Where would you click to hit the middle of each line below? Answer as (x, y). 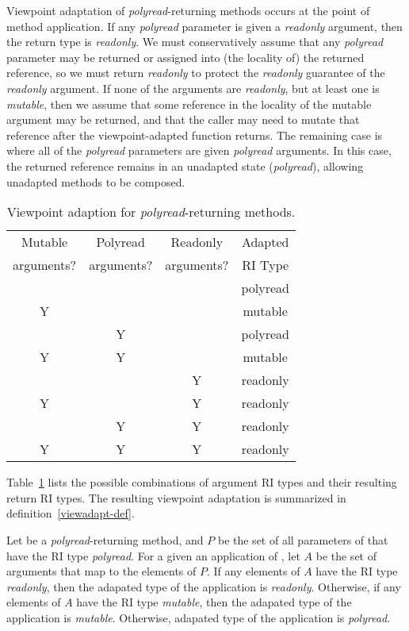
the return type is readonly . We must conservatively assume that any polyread (195, 42)
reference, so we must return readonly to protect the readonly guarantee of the (196, 73)
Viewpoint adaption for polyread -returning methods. (151, 212)
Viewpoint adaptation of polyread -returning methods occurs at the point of (188, 10)
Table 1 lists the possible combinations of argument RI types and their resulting (202, 482)
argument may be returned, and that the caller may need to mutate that (183, 119)
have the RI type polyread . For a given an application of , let (153, 555)
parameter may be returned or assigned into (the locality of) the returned (185, 57)
